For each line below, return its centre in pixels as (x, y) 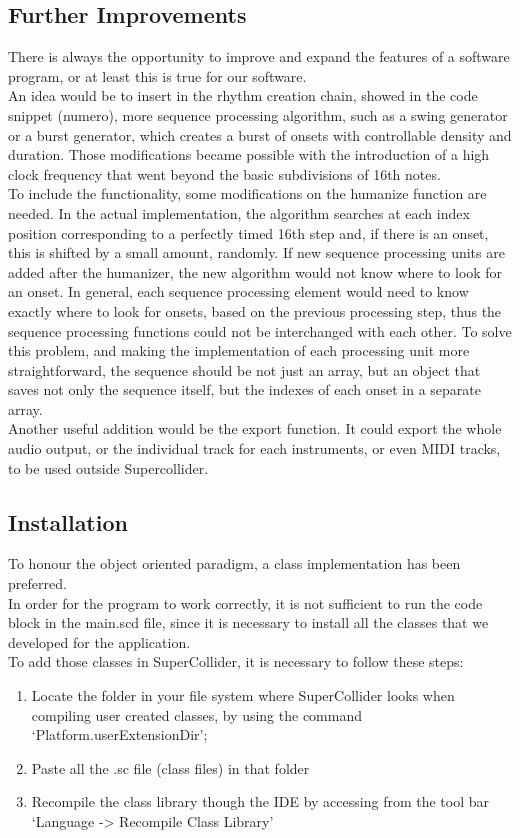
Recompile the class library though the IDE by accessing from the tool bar (260, 801)
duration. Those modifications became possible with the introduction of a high (249, 154)
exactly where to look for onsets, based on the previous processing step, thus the (255, 310)
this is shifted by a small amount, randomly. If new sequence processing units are (256, 252)
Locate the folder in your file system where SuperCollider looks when (243, 695)
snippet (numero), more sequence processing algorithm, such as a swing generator (258, 114)
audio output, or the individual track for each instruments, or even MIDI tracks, (254, 448)
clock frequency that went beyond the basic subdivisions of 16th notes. (224, 173)
